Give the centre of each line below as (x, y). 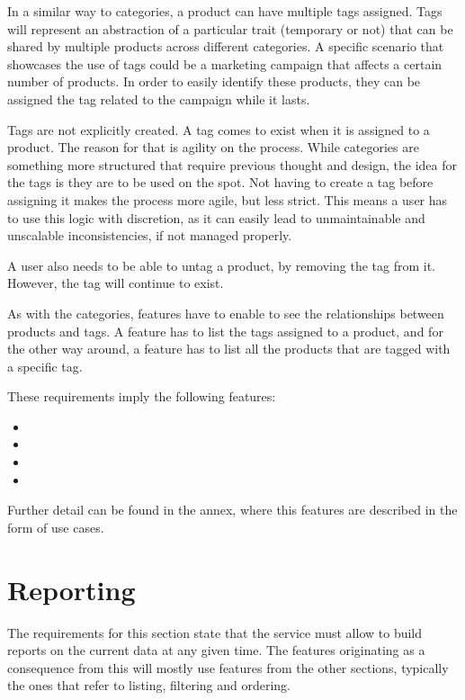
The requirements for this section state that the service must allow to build (215, 632)
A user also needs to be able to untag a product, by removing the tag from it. (221, 265)
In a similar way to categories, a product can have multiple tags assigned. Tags (225, 11)
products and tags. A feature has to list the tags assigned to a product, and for (225, 331)
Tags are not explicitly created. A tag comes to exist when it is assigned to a (219, 129)
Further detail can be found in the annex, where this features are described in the (232, 510)
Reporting (72, 589)
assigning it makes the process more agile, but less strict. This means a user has (228, 199)
